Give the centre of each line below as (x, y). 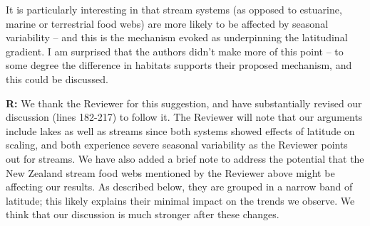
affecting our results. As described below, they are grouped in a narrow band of (179, 187)
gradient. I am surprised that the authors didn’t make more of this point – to (175, 51)
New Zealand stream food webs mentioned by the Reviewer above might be (170, 172)
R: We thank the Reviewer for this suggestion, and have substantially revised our (184, 103)
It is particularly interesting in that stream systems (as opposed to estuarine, (174, 9)
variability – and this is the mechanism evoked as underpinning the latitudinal (177, 37)
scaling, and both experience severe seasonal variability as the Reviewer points (177, 145)
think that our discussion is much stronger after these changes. (143, 214)
